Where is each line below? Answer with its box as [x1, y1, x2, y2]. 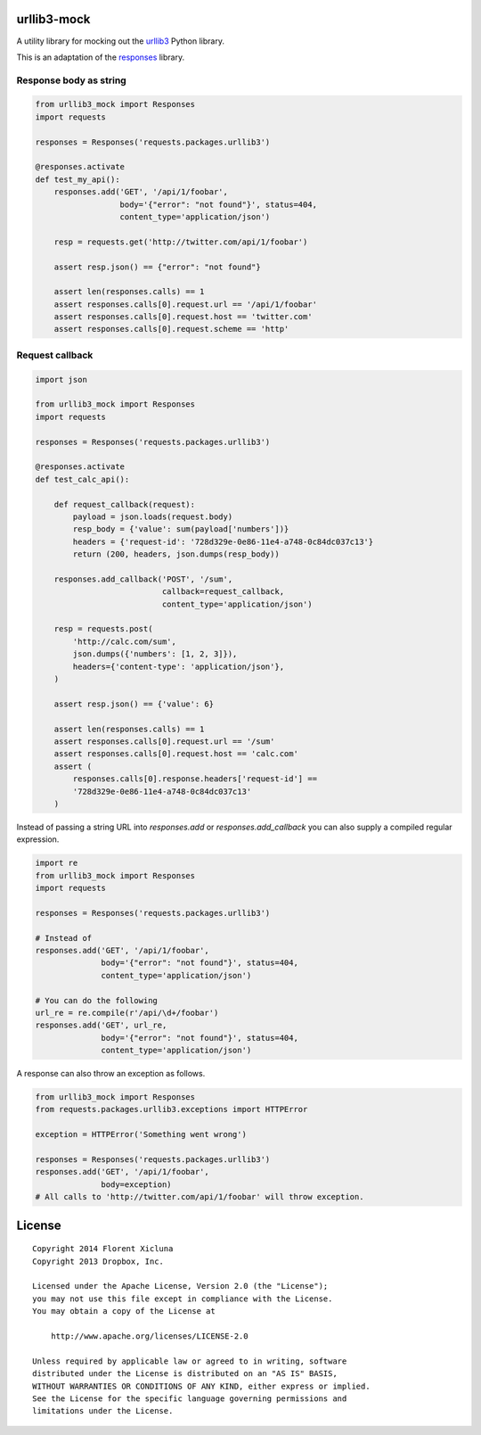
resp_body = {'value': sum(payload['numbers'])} [72, 524, 289, 534]
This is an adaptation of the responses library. [16, 52, 185, 62]
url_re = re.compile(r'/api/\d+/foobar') [35, 1008, 219, 1018]
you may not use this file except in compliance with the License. [32, 1293, 333, 1304]
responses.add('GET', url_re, [35, 1020, 167, 1030]
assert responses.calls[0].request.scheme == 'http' [53, 324, 289, 334]
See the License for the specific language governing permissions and [32, 1393, 347, 1404]
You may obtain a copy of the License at [32, 1307, 216, 1316]
